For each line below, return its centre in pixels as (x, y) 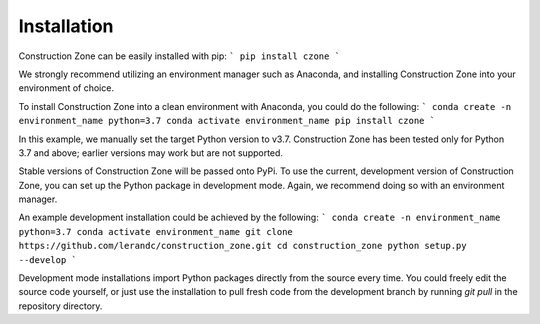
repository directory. (60, 306)
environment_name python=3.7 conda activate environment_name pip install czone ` (226, 121)
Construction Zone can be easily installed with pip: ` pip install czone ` (179, 56)
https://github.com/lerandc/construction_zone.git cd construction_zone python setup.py (242, 246)
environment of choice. (66, 88)
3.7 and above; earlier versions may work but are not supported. (151, 152)
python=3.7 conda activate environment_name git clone (156, 231)
